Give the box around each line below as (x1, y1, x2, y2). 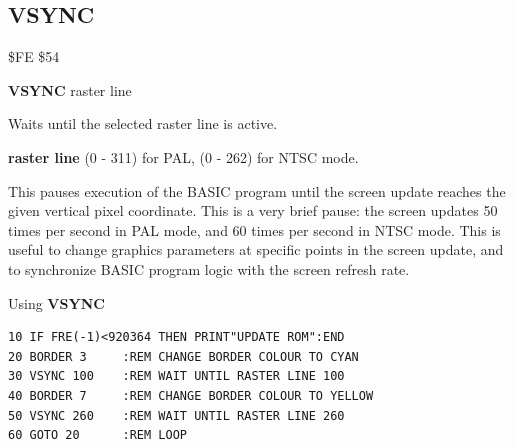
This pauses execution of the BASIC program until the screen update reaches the (8, 180, 506, 201)
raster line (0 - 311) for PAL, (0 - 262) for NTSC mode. (8, 146, 359, 167)
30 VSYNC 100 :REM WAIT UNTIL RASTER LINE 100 (8, 369, 345, 384)
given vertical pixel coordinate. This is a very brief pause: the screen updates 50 (8, 200, 498, 221)
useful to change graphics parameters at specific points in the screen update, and (8, 239, 504, 260)
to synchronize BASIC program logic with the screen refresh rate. (8, 258, 410, 279)
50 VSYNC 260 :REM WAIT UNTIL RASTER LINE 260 (8, 408, 345, 423)
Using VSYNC (8, 292, 105, 313)
